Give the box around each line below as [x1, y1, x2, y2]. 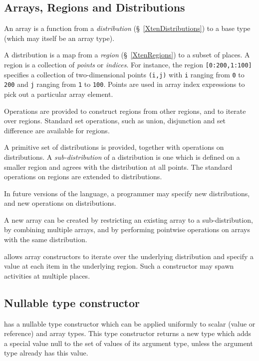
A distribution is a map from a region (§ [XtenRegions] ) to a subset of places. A [4, 49, 250, 60]
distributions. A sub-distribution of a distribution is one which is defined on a [4, 151, 240, 162]
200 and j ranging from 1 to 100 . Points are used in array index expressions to [4, 79, 245, 89]
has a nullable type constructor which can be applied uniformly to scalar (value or [4, 318, 256, 329]
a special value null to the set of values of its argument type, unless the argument [4, 338, 253, 348]
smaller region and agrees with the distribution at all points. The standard [4, 161, 233, 172]
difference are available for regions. [4, 125, 110, 135]
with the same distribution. [4, 234, 87, 245]
